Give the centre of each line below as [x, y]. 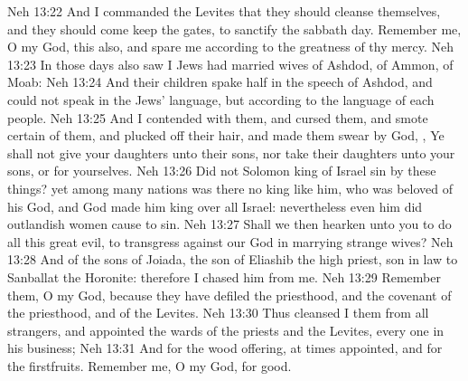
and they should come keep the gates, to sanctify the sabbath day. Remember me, [234, 29]
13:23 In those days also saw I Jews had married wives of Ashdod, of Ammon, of [230, 64]
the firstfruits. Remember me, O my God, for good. [150, 365]
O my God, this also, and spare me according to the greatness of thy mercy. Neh [231, 47]
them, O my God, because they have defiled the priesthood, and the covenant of [229, 295]
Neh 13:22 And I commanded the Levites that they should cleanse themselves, [224, 11]
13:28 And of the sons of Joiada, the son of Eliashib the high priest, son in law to [233, 259]
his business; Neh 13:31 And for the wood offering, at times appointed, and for [225, 348]
